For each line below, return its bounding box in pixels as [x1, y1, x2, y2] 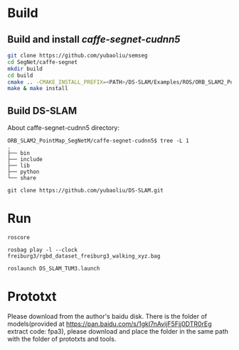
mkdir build [7, 65, 43, 72]
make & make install [7, 85, 69, 92]
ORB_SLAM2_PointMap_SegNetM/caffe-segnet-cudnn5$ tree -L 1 [7, 137, 190, 145]
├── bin [7, 150, 31, 157]
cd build [7, 72, 33, 79]
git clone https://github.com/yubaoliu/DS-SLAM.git [7, 187, 164, 195]
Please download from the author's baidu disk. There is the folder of [7, 312, 208, 320]
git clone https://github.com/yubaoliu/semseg [7, 52, 148, 59]
